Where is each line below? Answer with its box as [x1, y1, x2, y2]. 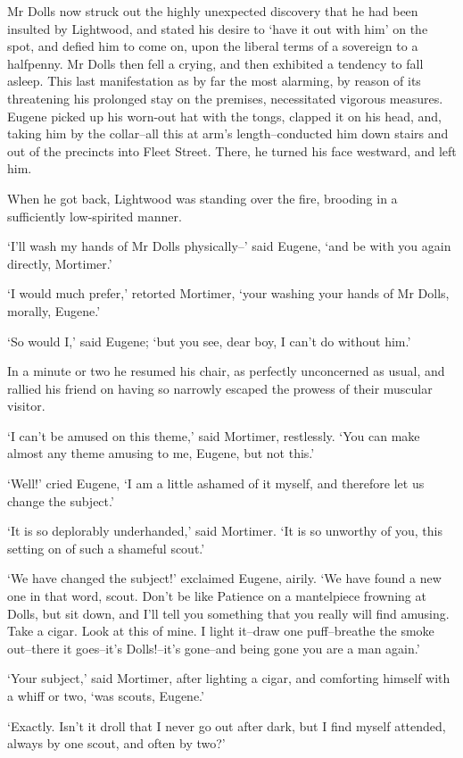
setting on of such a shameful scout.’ [7, 538, 205, 557]
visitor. [7, 396, 45, 415]
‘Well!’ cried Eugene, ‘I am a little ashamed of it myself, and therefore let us [7, 474, 425, 493]
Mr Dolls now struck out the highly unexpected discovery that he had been [7, 2, 418, 20]
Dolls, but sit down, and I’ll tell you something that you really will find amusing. [7, 604, 450, 622]
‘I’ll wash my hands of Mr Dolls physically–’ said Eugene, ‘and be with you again [7, 237, 451, 255]
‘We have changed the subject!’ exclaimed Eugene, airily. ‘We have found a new [7, 569, 442, 587]
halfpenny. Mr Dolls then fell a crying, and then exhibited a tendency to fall [7, 54, 424, 72]
